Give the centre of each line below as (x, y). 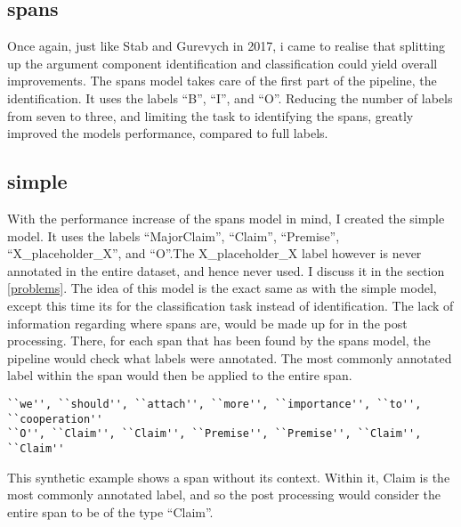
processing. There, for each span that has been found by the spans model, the (219, 341)
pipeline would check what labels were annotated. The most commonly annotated (230, 357)
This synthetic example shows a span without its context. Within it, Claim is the (229, 477)
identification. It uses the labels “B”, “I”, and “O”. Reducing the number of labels (230, 97)
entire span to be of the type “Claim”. (110, 511)
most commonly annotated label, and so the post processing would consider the (224, 495)
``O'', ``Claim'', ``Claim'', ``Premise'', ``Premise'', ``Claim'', (214, 434)
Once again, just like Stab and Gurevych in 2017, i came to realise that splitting (226, 46)
